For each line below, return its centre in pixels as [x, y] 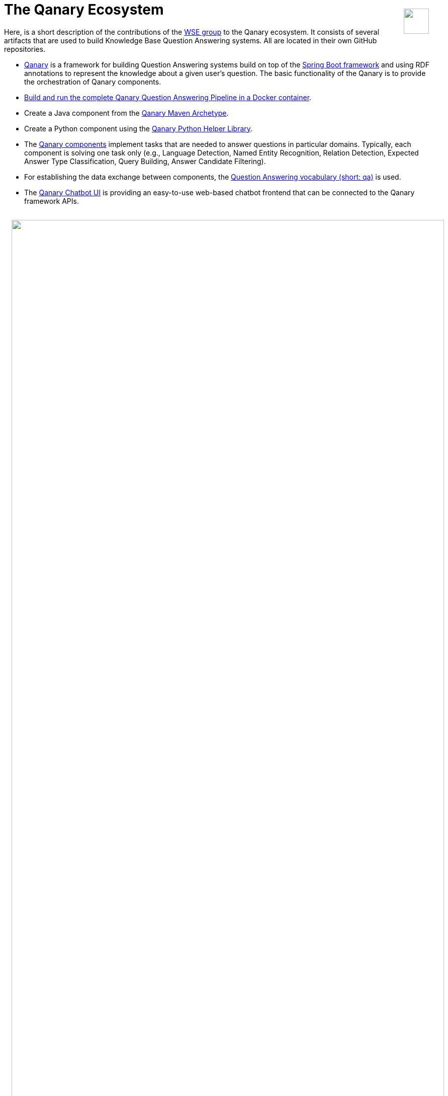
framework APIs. [52, 201]
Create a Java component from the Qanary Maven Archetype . [126, 113]
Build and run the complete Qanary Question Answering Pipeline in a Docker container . [168, 97]
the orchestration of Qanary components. [93, 82]
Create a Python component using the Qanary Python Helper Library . [139, 128]
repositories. [25, 49]
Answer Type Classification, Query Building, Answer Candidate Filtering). [145, 161]
